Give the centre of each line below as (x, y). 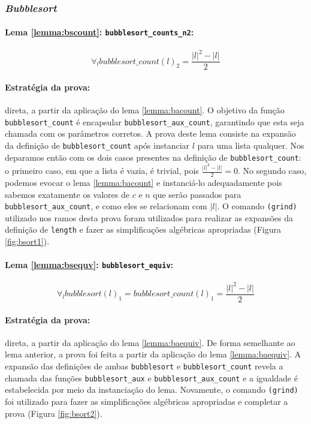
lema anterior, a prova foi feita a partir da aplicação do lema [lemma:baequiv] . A (153, 354)
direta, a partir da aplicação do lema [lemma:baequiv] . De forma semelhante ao (150, 342)
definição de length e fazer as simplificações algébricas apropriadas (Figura (143, 229)
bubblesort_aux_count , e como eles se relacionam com (106, 206)
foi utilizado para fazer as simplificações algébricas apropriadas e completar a (147, 401)
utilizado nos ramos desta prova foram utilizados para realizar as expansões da (149, 217)
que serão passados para (197, 194)
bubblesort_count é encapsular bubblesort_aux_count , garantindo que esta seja (155, 121)
